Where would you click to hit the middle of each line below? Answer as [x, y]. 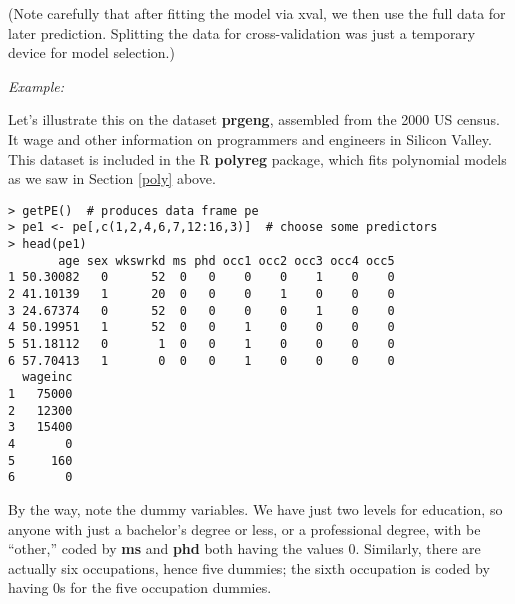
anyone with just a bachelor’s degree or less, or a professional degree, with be [244, 528]
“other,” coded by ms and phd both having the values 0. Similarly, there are [244, 548]
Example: [36, 85]
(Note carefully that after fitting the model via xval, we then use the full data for [257, 13]
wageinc [47, 377]
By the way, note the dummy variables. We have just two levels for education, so [255, 508]
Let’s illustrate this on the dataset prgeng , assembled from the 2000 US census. [254, 119]
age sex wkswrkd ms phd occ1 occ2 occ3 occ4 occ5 [226, 260]
